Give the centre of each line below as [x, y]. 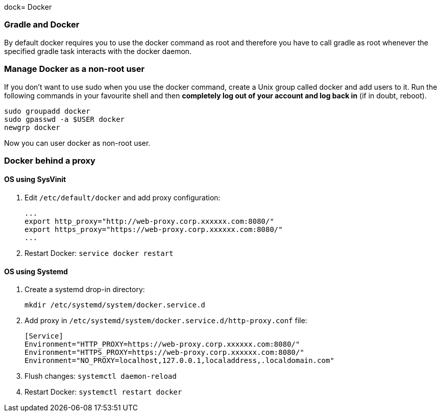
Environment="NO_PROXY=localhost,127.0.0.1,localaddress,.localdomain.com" [179, 361]
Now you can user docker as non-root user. [77, 143]
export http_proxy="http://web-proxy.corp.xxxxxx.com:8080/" [149, 222]
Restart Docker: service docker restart [99, 253]
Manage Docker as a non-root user [75, 69]
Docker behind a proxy [50, 160]
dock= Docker [28, 7]
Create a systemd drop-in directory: [85, 290]
